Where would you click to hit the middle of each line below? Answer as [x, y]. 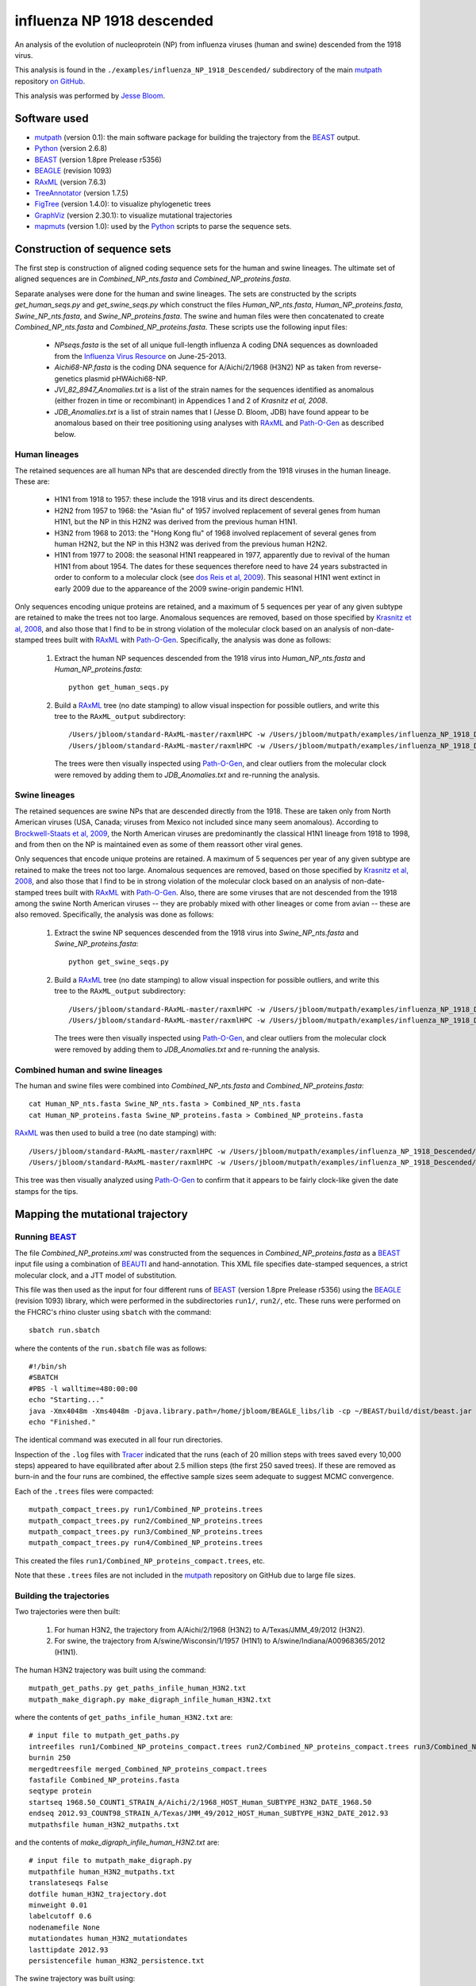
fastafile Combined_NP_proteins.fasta [104, 1780]
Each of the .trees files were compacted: [84, 1491]
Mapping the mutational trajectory [101, 1214]
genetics [69, 378]
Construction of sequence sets [93, 249]
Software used [52, 118]
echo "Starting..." [67, 1400]
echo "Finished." [62, 1422]
